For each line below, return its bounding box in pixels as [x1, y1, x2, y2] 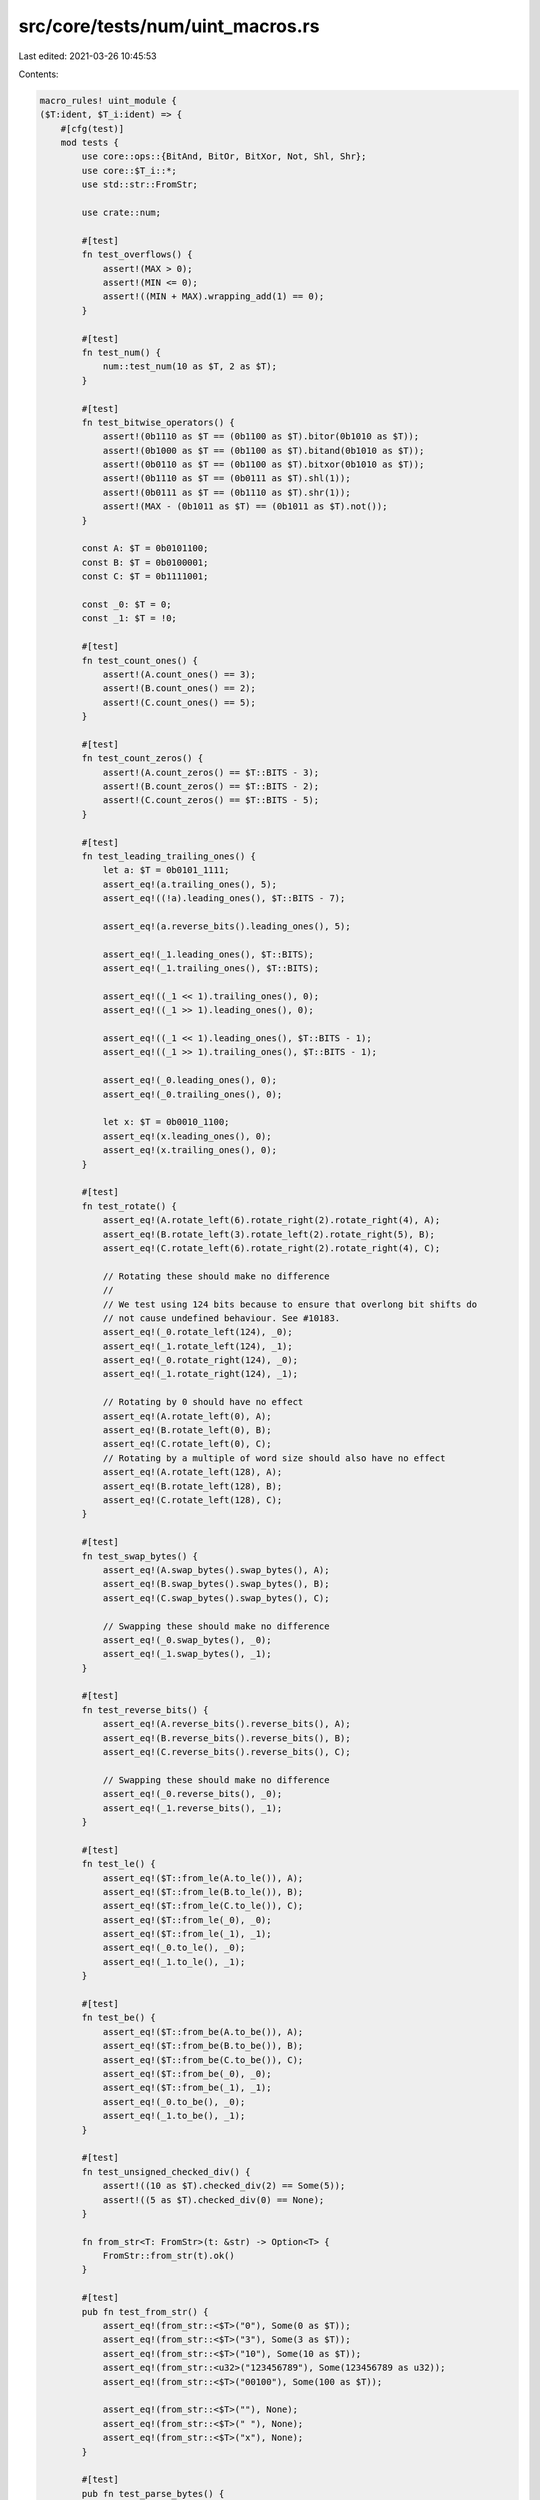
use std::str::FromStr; [81, 179, 199, 190]
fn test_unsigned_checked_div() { [81, 2166, 251, 2177]
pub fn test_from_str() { [81, 2306, 209, 2317]
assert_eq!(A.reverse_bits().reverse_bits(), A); [102, 1718, 351, 1730]
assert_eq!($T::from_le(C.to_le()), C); [102, 1900, 304, 1912]
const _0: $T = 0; [81, 598, 172, 610]
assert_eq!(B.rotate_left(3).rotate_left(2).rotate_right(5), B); [102, 1228, 435, 1240]
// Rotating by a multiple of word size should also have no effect [102, 1452, 446, 1464]
